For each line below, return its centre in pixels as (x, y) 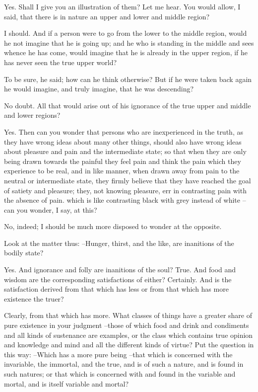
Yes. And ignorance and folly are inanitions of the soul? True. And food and (120, 270)
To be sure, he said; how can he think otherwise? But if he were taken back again (128, 79)
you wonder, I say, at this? (57, 209)
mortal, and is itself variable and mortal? (66, 383)
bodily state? (24, 253)
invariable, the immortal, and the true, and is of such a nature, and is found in (124, 364)
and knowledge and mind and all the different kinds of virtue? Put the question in (129, 345)
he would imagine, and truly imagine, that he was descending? (99, 89)
